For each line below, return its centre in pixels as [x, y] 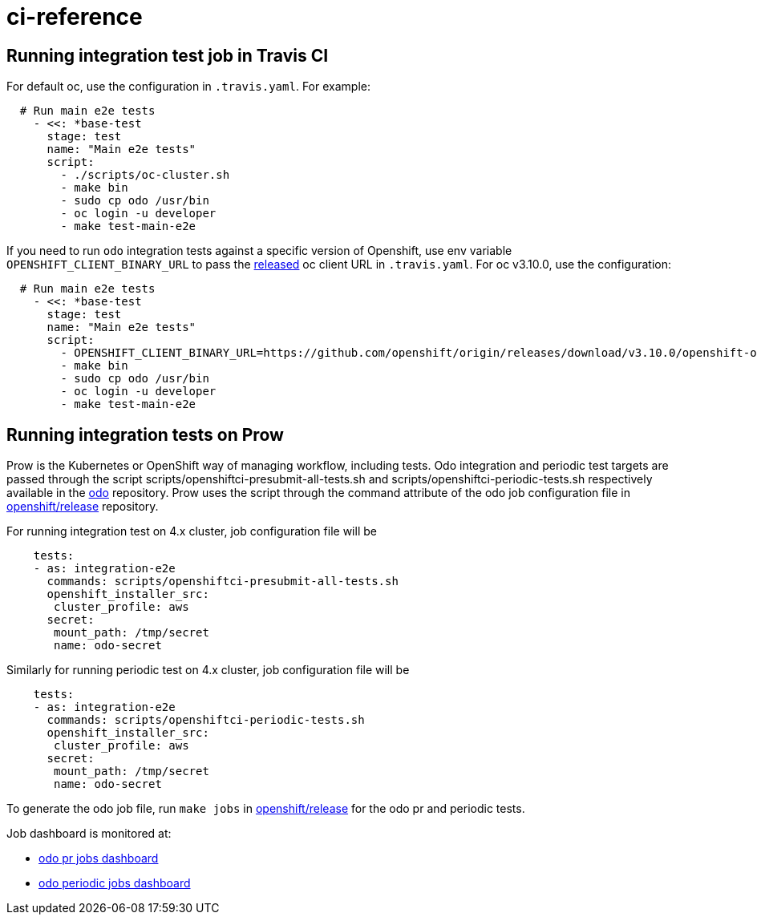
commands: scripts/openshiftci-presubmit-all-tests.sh [223, 582]
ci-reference [75, 17]
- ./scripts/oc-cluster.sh [145, 175]
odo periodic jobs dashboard [115, 883]
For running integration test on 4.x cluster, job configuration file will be [192, 531]
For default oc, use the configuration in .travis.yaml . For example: [188, 87]
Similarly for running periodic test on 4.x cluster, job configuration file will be [208, 670]
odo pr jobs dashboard [99, 858]
